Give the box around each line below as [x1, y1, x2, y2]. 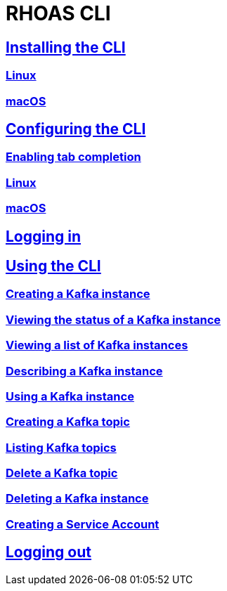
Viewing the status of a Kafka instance [6, 312, 221, 327]
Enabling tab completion [6, 150, 141, 164]
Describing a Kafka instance [6, 363, 163, 378]
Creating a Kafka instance [6, 287, 150, 301]
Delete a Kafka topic [6, 466, 118, 481]
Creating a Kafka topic [6, 415, 130, 429]
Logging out [6, 543, 91, 561]
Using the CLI [6, 256, 101, 275]
